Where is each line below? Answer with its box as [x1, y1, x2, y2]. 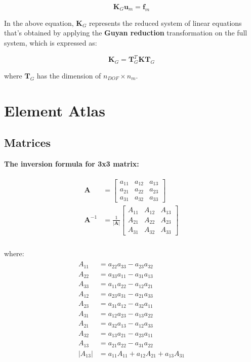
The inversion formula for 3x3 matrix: [4, 158, 139, 169]
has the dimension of [36, 70, 101, 81]
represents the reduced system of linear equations [89, 17, 242, 28]
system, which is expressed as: [4, 37, 97, 48]
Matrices [4, 135, 51, 150]
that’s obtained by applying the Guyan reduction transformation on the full [4, 27, 247, 38]
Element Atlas [4, 100, 105, 120]
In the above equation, [4, 17, 74, 28]
